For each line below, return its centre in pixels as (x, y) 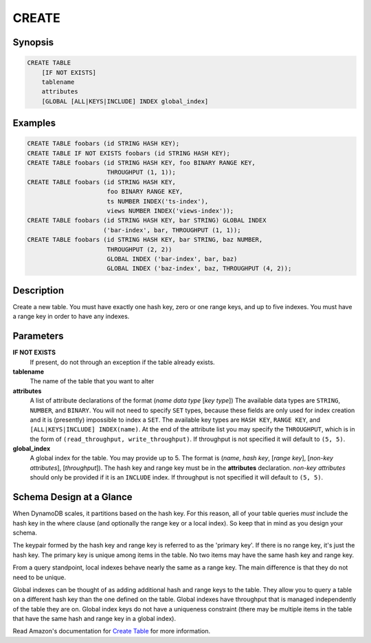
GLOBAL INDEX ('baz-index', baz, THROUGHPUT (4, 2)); (199, 269)
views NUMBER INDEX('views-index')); (170, 211)
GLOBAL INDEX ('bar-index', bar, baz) (172, 259)
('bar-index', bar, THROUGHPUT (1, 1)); (172, 230)
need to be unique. (40, 577)
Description (38, 290)
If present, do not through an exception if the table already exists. (123, 362)
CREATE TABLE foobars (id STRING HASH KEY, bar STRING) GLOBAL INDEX (147, 221)
